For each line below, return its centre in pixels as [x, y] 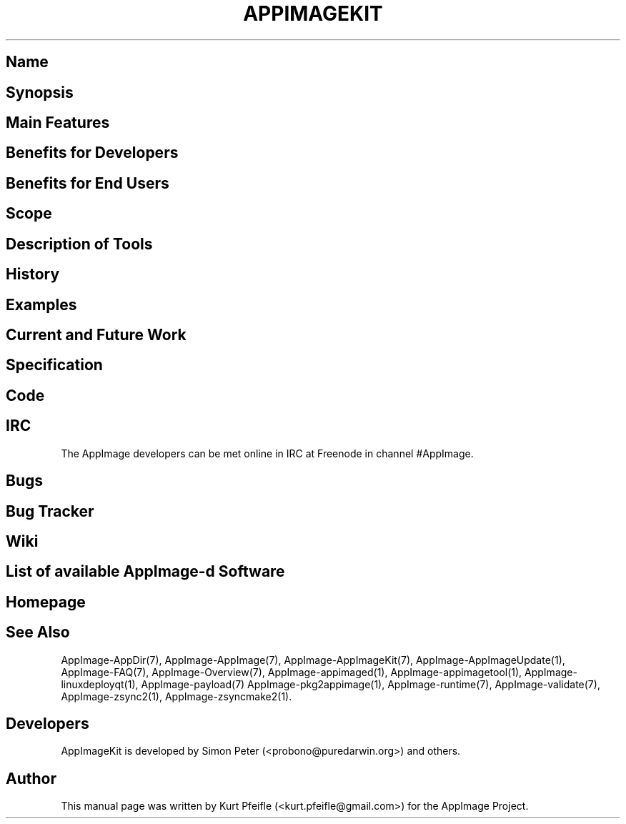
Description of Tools [79, 244]
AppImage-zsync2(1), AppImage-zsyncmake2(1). [177, 696]
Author [31, 778]
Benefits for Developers [92, 153]
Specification [54, 365]
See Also [38, 632]
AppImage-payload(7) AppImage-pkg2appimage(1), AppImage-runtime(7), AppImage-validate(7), [371, 684]
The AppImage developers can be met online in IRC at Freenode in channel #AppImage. [267, 453]
